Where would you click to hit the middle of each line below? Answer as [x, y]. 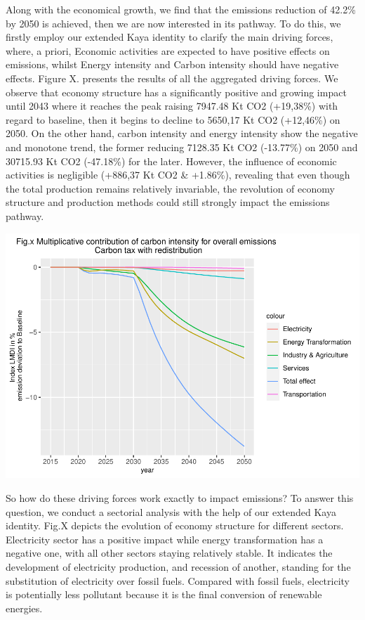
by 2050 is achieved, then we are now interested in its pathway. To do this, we [173, 23]
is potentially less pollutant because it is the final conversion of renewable [164, 594]
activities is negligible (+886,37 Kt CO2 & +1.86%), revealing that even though [178, 175]
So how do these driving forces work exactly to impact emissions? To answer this [180, 498]
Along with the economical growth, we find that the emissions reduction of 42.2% [181, 9]
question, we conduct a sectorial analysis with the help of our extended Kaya [171, 511]
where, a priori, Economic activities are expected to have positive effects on [168, 50]
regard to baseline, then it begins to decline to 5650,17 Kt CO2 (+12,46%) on [173, 119]
